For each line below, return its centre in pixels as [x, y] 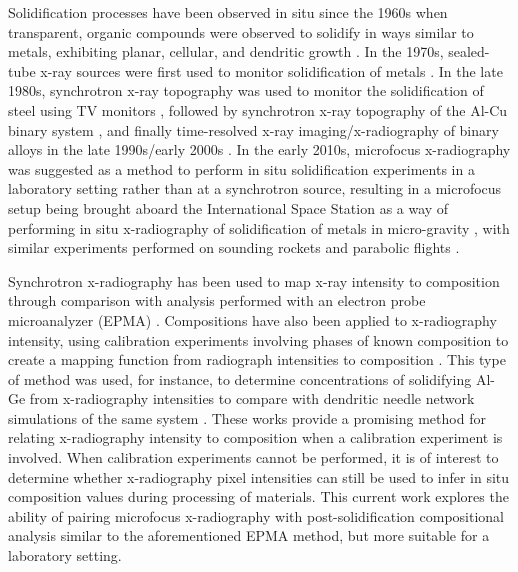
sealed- [469, 51]
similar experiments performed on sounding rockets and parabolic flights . [234, 247]
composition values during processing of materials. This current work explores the [258, 496]
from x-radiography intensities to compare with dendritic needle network [252, 398]
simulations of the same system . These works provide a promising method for [247, 417]
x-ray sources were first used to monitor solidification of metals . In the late [271, 70]
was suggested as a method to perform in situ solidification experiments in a [241, 168]
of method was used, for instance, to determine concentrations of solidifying [240, 378]
